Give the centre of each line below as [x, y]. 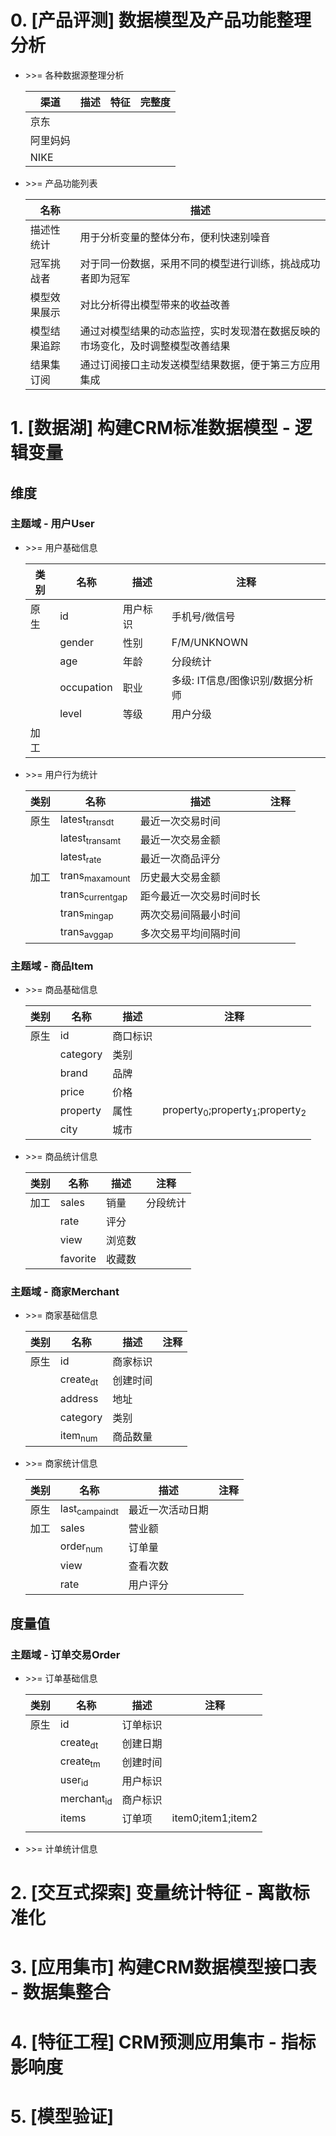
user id [74, 1780]
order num [81, 1547]
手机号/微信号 [203, 616]
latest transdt [87, 820]
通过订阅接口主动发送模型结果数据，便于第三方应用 [200, 364]
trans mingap [86, 914]
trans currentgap [93, 895]
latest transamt [90, 839]
